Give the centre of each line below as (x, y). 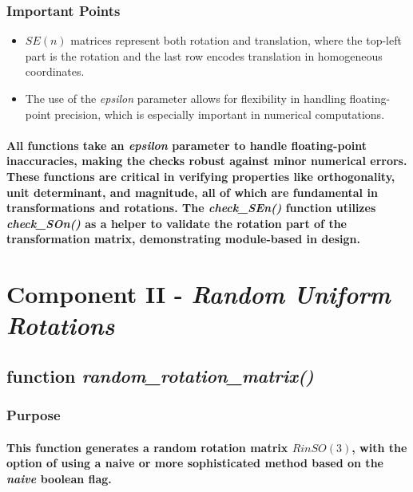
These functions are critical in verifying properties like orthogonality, (201, 176)
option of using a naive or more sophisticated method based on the (195, 463)
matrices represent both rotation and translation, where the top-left (236, 40)
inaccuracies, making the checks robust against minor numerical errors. (207, 161)
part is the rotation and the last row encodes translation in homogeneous (204, 55)
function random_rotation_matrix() (160, 375)
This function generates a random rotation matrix (147, 447)
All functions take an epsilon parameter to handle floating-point (187, 145)
